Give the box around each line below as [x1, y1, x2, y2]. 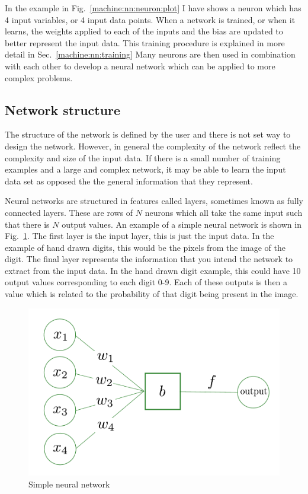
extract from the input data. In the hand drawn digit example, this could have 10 [5, 264, 301, 276]
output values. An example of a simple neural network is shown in [62, 218, 301, 230]
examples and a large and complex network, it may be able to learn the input [5, 163, 286, 176]
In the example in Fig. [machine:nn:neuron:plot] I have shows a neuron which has [5, 2, 301, 14]
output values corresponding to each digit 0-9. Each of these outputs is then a [5, 276, 288, 288]
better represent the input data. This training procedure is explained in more [5, 36, 285, 49]
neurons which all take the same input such [145, 206, 303, 218]
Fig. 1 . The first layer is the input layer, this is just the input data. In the [5, 230, 274, 242]
